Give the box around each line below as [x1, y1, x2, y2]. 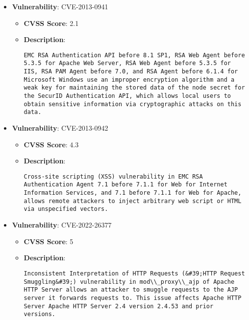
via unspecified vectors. [24, 206, 108, 213]
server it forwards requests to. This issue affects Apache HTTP [24, 294, 242, 301]
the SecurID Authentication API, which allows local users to [24, 92, 231, 100]
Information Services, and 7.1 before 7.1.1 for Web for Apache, [24, 189, 242, 197]
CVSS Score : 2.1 [24, 18, 79, 28]
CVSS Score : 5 [24, 236, 74, 246]
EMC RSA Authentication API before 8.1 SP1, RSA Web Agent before [24, 51, 245, 59]
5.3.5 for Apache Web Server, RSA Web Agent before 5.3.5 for [24, 60, 231, 67]
